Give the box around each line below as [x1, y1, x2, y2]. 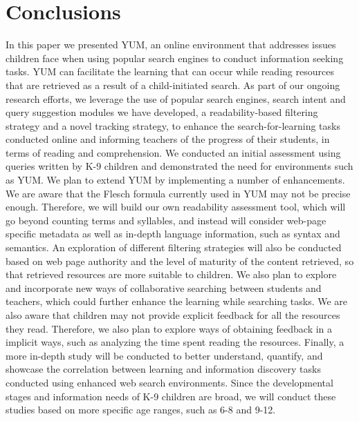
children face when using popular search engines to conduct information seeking [6, 50, 344, 65]
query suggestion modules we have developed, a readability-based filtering [6, 105, 318, 119]
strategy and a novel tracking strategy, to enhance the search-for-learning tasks [6, 118, 340, 133]
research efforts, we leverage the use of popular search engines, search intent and [6, 91, 346, 106]
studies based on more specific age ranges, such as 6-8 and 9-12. [6, 402, 276, 417]
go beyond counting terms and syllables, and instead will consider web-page [6, 213, 326, 227]
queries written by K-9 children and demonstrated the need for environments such [6, 159, 353, 173]
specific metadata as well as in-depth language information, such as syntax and [6, 226, 340, 241]
